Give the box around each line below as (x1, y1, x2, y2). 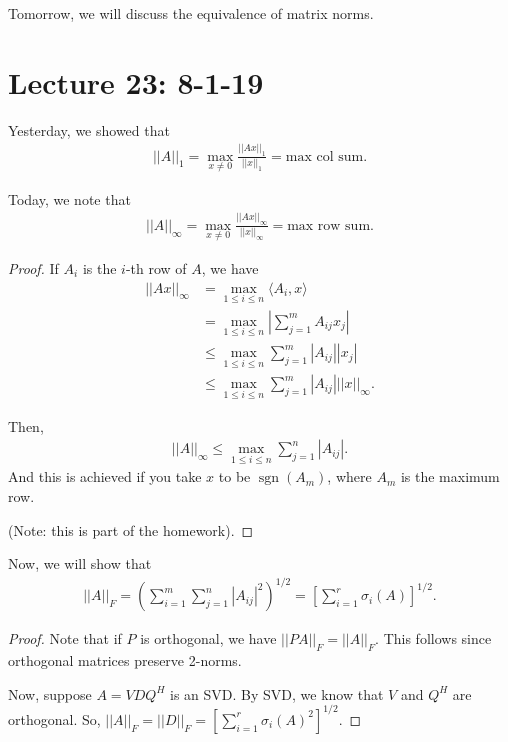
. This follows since (375, 628, 492, 649)
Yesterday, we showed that (8, 119, 170, 140)
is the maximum (400, 466, 500, 487)
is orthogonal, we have (140, 628, 277, 649)
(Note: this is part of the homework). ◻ (8, 519, 254, 540)
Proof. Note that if (8, 628, 122, 649)
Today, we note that (8, 188, 131, 209)
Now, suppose (8, 683, 92, 704)
